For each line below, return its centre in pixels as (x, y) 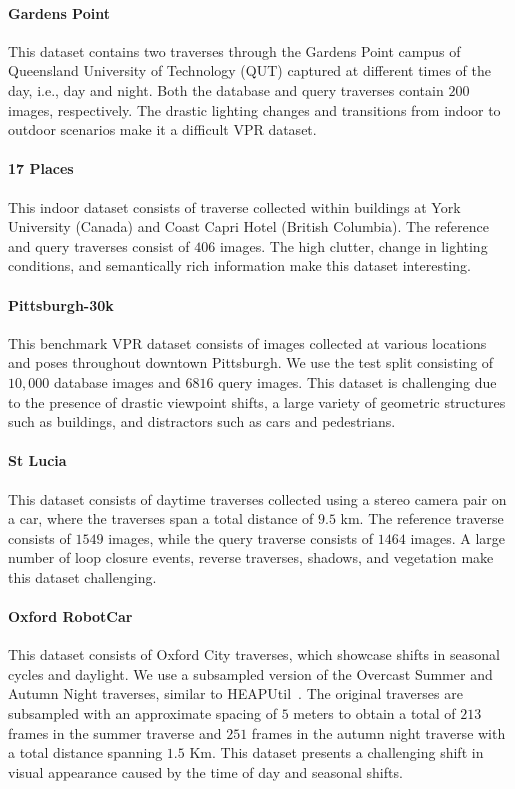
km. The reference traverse (422, 518)
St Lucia (37, 460)
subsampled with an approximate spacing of (143, 713)
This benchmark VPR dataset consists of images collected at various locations (247, 342)
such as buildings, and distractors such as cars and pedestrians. (202, 421)
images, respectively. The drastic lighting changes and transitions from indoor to (254, 109)
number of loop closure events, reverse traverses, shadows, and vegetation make (251, 557)
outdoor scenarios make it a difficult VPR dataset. (162, 129)
